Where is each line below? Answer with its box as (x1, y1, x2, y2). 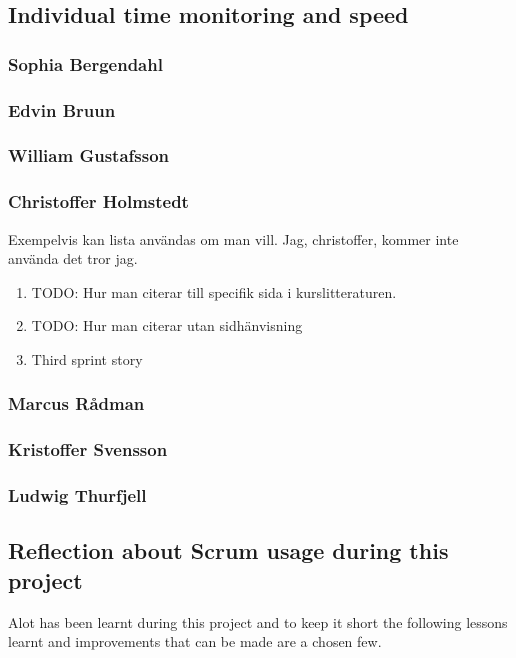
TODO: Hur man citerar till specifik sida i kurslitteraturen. (31, 281, 397, 302)
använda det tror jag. (8, 248, 138, 269)
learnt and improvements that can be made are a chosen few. (8, 631, 382, 652)
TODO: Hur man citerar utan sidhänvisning (31, 315, 303, 336)
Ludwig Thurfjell (8, 483, 147, 508)
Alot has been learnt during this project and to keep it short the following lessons (8, 611, 508, 632)
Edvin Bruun (8, 97, 116, 122)
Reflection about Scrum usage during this (8, 535, 449, 566)
